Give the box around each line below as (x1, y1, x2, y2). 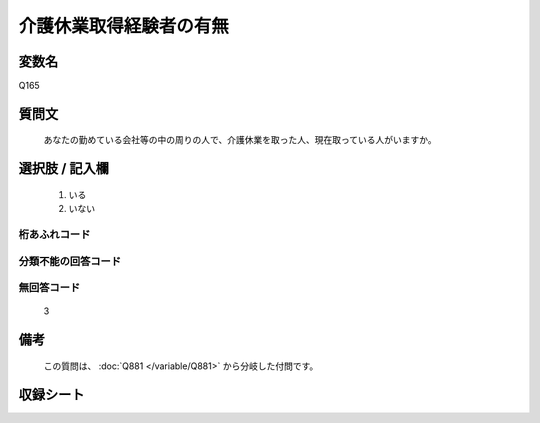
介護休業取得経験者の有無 (18, 15, 230, 37)
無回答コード (18, 281, 81, 295)
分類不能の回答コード (18, 254, 122, 268)
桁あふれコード (18, 228, 91, 242)
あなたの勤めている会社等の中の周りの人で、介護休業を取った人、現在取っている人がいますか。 (43, 134, 437, 146)
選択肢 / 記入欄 (18, 160, 110, 177)
